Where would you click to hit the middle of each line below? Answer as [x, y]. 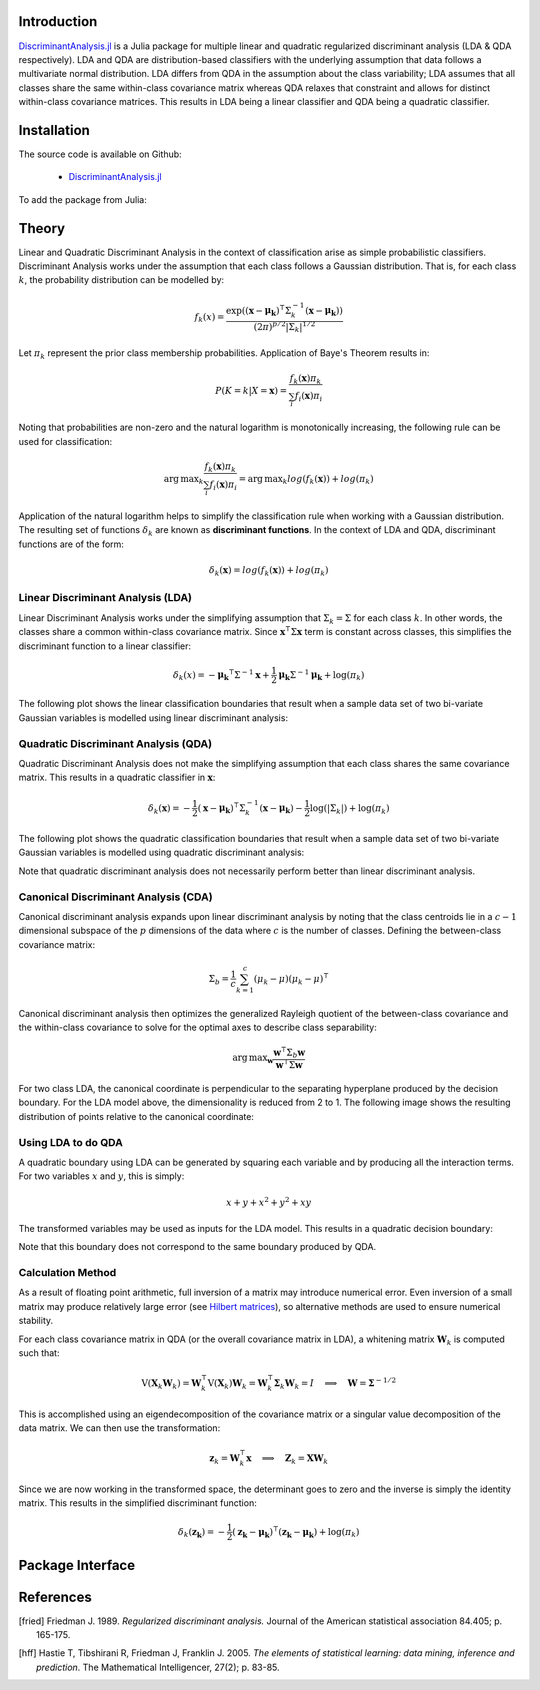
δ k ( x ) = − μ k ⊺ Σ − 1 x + [221, 674]
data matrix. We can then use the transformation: [119, 1427]
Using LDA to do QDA [71, 1142]
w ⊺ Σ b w [289, 1052]
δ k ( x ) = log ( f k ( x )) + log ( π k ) [268, 571]
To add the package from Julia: [82, 199]
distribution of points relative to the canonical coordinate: [136, 1116]
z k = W [224, 1459]
